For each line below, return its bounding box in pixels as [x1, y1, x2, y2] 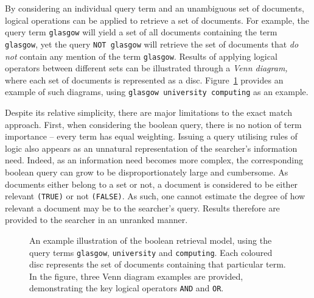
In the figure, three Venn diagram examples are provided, [29, 269, 243, 282]
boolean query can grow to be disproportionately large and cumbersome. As [5, 165, 288, 178]
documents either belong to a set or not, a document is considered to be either [5, 177, 298, 190]
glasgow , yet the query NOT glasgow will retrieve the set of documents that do [5, 37, 299, 50]
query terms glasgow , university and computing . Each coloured [29, 246, 273, 258]
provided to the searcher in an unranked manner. [5, 213, 188, 226]
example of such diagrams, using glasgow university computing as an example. [5, 85, 309, 98]
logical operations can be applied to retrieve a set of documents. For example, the [5, 13, 309, 26]
